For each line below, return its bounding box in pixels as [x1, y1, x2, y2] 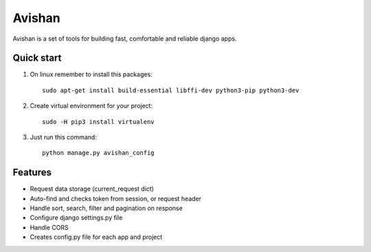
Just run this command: [30, 133, 98, 141]
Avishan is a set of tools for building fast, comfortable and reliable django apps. [12, 34, 237, 43]
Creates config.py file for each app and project [30, 233, 163, 241]
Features [12, 167, 52, 178]
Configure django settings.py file [30, 213, 123, 222]
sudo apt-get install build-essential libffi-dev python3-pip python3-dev [42, 86, 300, 94]
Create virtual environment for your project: [30, 102, 153, 110]
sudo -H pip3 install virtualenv [42, 118, 155, 125]
